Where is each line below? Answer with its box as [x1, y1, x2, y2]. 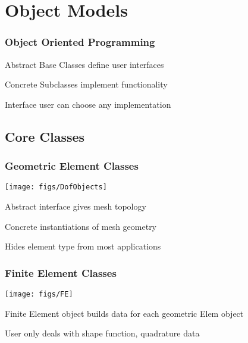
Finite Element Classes [5, 265, 117, 280]
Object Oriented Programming [5, 35, 155, 49]
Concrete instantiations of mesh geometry [5, 220, 157, 232]
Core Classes [5, 127, 85, 145]
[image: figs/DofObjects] [5, 183, 107, 192]
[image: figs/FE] [5, 290, 73, 299]
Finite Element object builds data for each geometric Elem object [5, 307, 244, 319]
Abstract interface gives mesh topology [5, 200, 146, 213]
